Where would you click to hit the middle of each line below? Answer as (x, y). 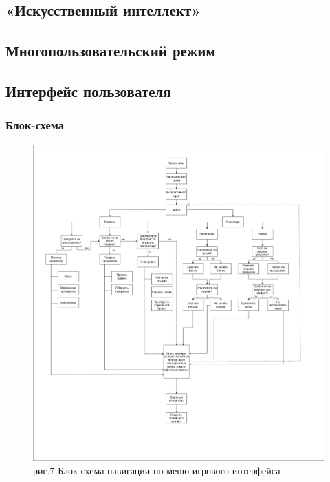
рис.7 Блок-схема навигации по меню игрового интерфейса (157, 470)
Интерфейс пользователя (88, 91)
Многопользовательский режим (111, 51)
